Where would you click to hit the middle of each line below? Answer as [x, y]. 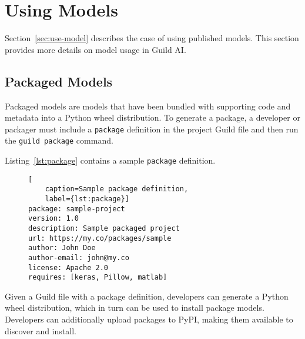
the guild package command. [59, 140]
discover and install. [41, 330]
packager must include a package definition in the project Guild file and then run [152, 129]
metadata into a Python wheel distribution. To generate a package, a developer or [152, 117]
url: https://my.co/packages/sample [100, 238]
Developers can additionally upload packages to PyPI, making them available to [149, 319]
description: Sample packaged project [104, 228]
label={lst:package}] [87, 199]
